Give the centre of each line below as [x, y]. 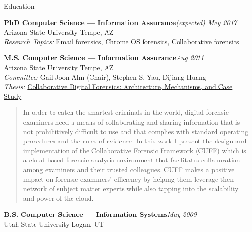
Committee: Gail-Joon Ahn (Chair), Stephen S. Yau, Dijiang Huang [105, 77]
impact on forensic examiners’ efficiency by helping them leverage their [129, 179]
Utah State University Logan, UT [54, 223]
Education [19, 6]
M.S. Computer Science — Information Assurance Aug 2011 [104, 58]
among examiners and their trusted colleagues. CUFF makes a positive [129, 169]
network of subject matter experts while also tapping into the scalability [131, 188]
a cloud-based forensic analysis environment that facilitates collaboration [132, 160]
